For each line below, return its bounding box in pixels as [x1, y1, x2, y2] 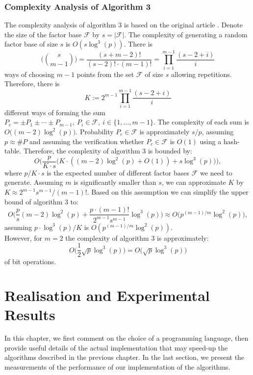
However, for [4, 232, 43, 243]
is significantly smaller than [74, 177, 156, 187]
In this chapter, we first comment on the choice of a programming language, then [4, 333, 249, 343]
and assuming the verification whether [29, 136, 144, 146]
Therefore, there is [4, 78, 60, 89]
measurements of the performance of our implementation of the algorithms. [4, 362, 230, 372]
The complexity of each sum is [157, 117, 249, 127]
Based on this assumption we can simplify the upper [91, 187, 249, 197]
